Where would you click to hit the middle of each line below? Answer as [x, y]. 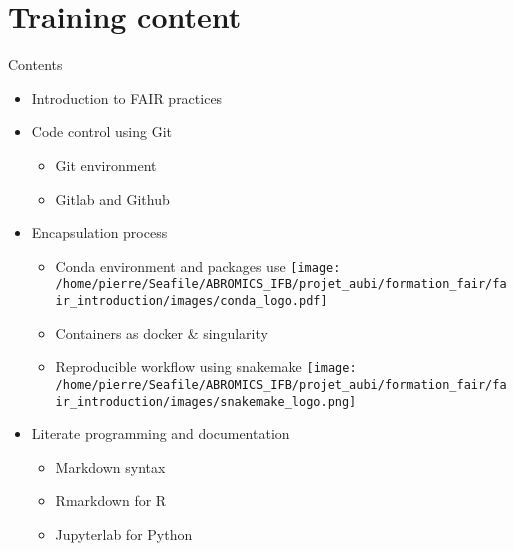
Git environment [106, 164]
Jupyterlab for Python [124, 534]
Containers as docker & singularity [161, 332]
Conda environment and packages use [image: [198, 265]
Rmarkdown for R [111, 500]
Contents [35, 64]
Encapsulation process [99, 232]
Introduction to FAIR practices [127, 97]
